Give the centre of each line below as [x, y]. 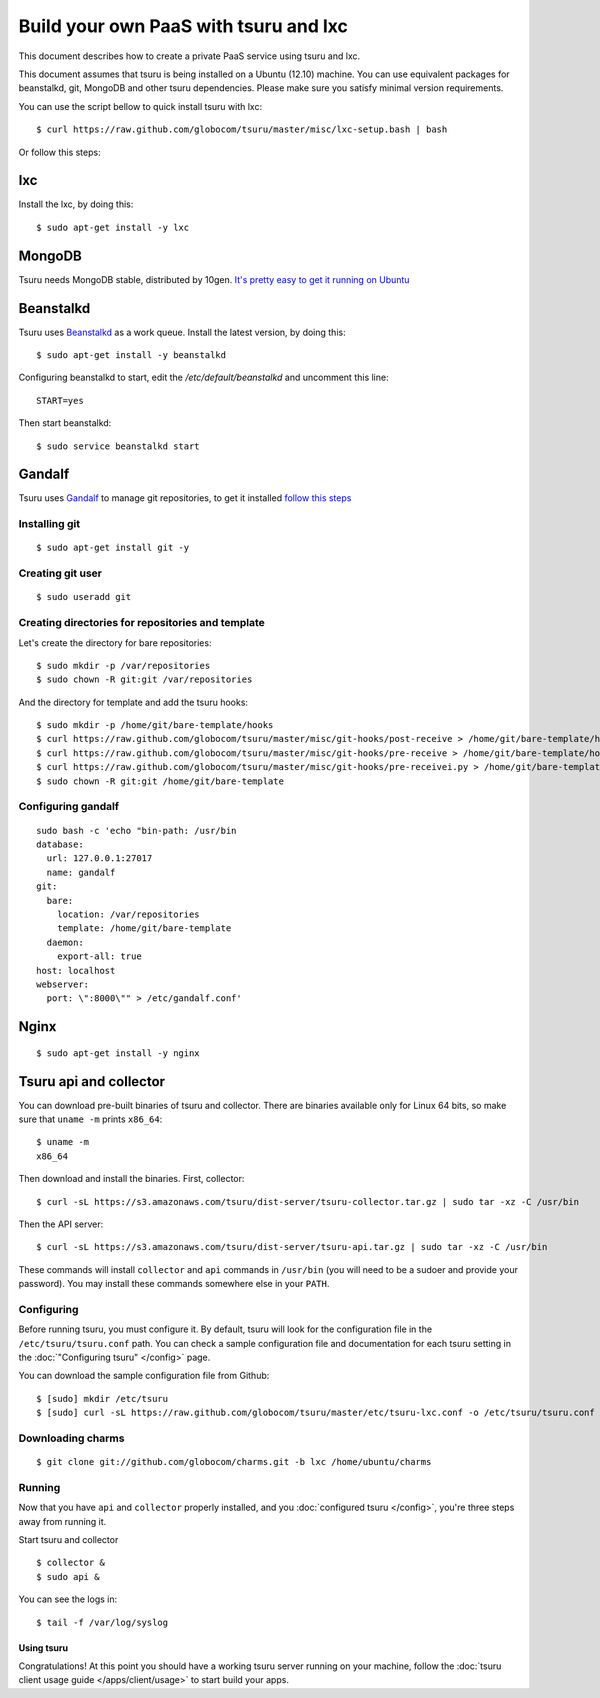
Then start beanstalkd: [65, 423]
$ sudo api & [68, 1576]
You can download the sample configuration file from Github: [144, 1376]
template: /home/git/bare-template [144, 928]
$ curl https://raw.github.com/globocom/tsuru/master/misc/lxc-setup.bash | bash [242, 129]
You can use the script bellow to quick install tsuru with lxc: [140, 106]
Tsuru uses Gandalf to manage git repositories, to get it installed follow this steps [185, 498]
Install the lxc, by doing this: [76, 204]
